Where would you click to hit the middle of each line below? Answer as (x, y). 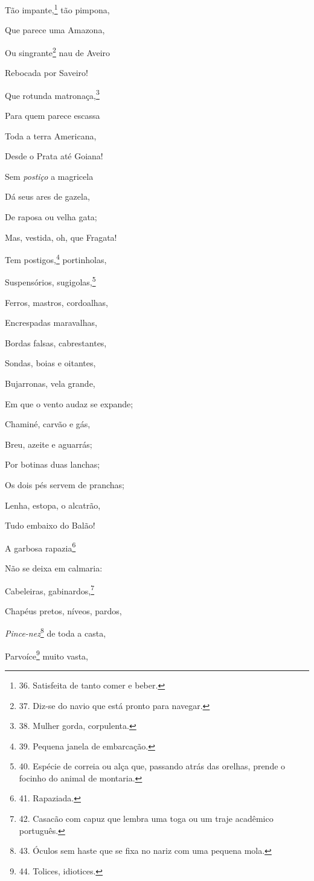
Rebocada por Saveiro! (46, 73)
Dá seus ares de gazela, (47, 196)
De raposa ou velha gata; (51, 216)
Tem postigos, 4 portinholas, (56, 259)
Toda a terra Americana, (51, 135)
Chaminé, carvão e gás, (48, 424)
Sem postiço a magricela (49, 176)
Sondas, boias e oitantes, (50, 363)
